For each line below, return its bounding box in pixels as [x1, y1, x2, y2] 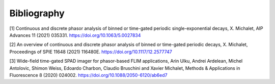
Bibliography [9, 8, 65, 19]
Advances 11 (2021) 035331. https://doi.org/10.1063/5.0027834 [9, 32, 141, 38]
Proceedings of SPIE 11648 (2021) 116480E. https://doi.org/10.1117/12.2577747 [9, 49, 173, 55]
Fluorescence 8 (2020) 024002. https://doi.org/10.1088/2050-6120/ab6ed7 [9, 72, 168, 78]
